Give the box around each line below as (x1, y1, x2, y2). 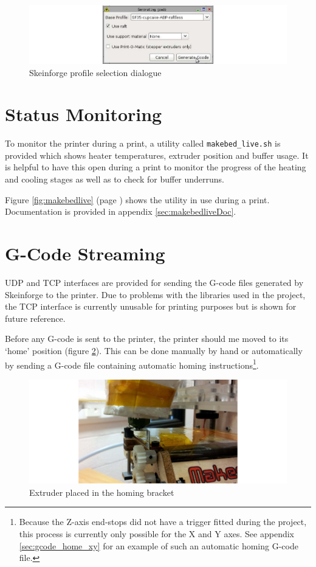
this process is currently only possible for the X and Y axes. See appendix (19, 527, 294, 540)
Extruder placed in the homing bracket (29, 485, 174, 498)
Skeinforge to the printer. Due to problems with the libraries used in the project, (5, 288, 306, 301)
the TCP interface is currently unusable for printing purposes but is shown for (5, 300, 297, 313)
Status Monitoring (5, 102, 162, 127)
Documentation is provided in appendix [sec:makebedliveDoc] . (5, 205, 236, 218)
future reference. (5, 311, 66, 324)
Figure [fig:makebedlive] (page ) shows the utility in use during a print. (5, 193, 270, 206)
